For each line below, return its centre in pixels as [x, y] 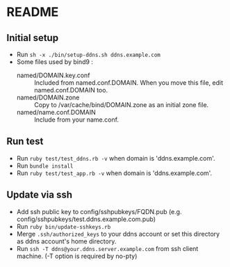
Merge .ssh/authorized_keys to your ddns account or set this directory [118, 234]
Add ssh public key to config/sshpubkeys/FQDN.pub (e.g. [99, 211]
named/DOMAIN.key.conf [53, 75]
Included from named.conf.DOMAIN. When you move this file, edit [129, 83]
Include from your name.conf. [76, 120]
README [33, 12]
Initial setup [33, 38]
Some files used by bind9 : [55, 62]
